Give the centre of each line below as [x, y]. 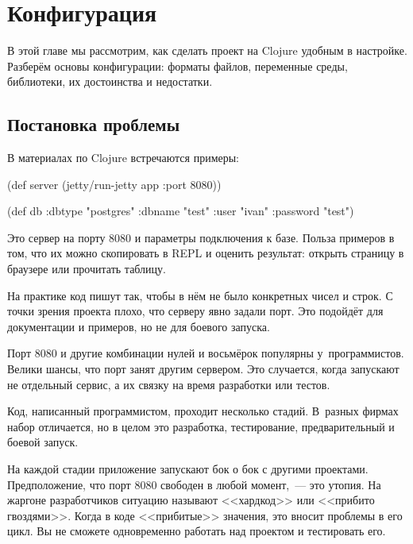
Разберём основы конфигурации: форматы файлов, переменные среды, [178, 66]
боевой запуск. [43, 442]
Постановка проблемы [94, 124]
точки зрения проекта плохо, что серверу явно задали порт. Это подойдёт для [195, 311]
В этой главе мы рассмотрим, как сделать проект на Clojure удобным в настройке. [207, 50]
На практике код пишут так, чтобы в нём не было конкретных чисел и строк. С [200, 295]
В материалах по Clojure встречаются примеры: [124, 158]
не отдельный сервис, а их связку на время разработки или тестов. [169, 384]
